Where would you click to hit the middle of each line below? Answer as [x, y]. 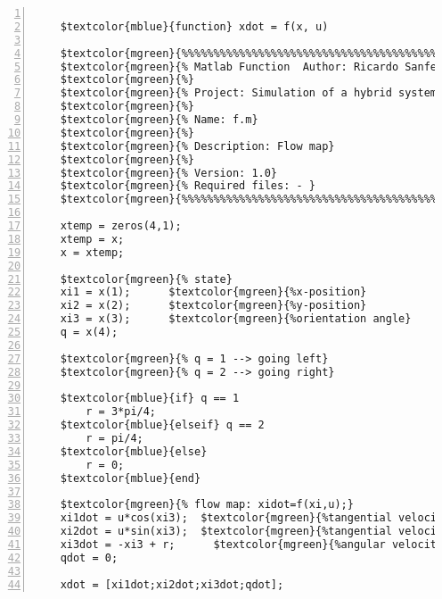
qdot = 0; [89, 557]
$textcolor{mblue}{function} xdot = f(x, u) [194, 26]
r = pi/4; [115, 438]
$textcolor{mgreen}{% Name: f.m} [159, 120]
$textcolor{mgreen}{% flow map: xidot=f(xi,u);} [207, 505]
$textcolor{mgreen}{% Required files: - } [188, 186]
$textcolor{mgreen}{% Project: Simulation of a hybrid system [249, 93]
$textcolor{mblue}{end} [131, 478]
